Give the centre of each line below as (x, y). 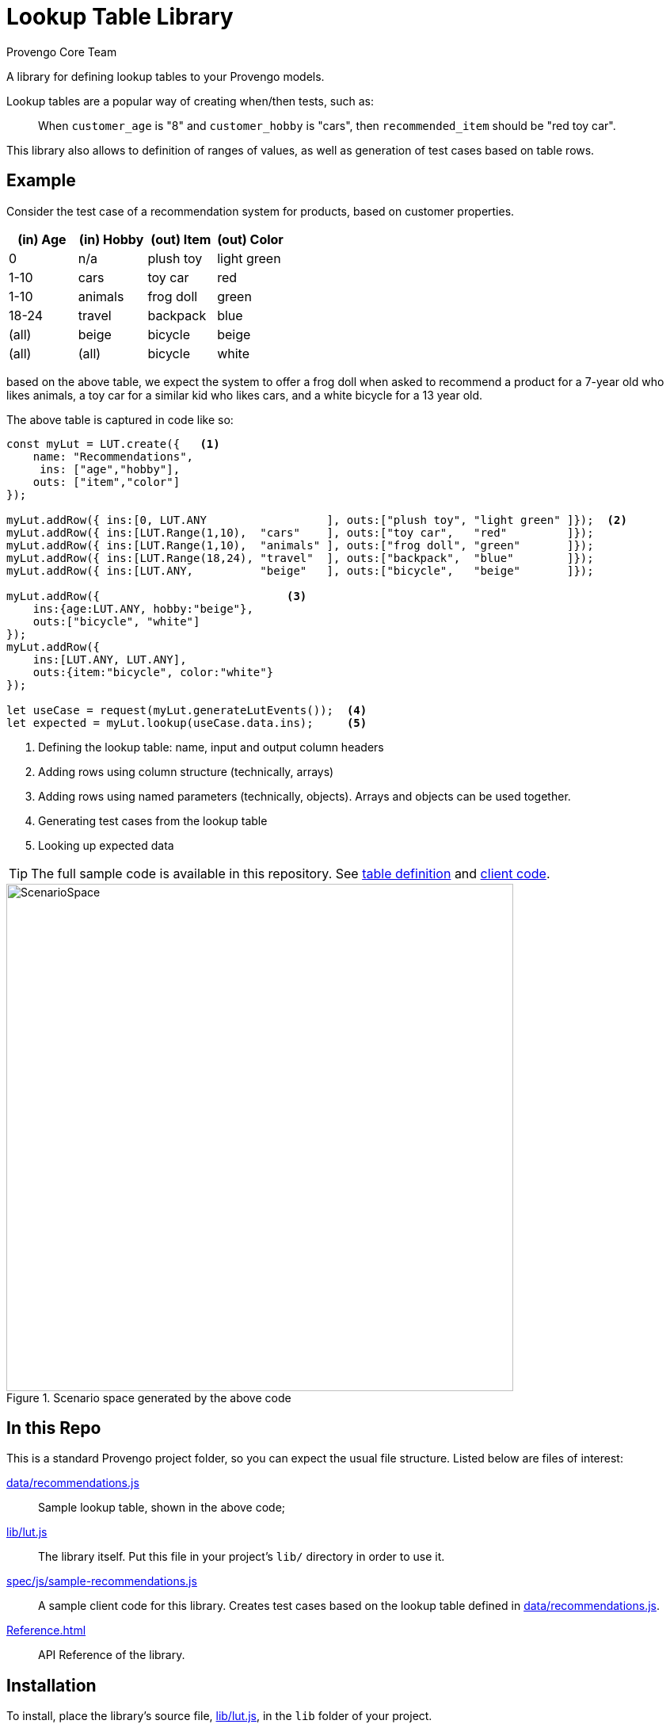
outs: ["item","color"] (107, 482)
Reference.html (46, 1631)
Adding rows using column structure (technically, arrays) (186, 771)
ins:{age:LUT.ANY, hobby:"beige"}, (143, 608)
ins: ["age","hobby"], (110, 469)
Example (41, 181)
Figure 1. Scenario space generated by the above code (149, 1397)
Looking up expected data (106, 845)
